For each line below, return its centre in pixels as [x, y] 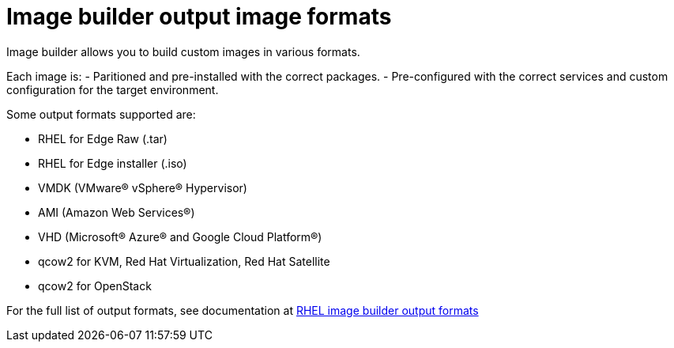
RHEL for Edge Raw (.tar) [103, 138]
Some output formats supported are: [101, 114]
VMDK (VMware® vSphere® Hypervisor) [143, 187]
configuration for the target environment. [113, 89]
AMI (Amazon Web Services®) [117, 212]
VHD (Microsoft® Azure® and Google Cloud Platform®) [180, 236]
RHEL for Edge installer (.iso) [113, 163]
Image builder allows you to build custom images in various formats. [183, 51]
